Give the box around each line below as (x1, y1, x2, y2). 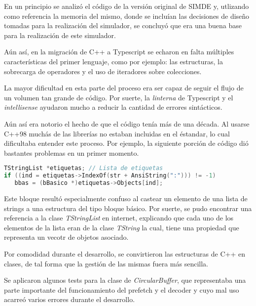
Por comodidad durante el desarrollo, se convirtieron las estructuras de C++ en (4, 248, 245, 259)
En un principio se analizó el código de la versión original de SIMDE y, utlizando (4, 1, 249, 11)
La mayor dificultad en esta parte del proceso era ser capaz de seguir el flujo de (4, 83, 244, 93)
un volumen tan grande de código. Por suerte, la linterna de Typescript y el (4, 92, 233, 102)
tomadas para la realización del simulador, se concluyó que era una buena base (4, 20, 242, 31)
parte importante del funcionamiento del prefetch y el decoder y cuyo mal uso (4, 284, 239, 295)
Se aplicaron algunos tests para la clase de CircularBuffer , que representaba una (4, 275, 246, 285)
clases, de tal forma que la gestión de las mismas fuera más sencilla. (4, 258, 209, 268)
